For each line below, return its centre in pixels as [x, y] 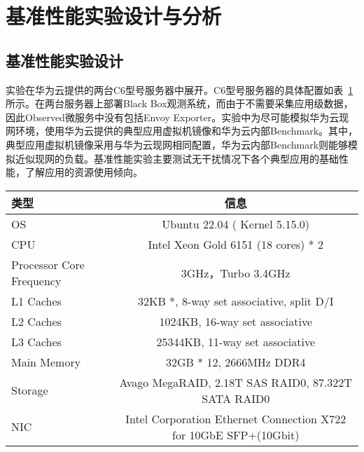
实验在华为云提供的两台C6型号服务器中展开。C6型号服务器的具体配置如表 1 [180, 89]
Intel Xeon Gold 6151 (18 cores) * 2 [236, 244]
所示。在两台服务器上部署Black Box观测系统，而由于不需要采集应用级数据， [180, 103]
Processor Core [48, 264]
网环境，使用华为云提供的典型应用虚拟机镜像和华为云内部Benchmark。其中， [182, 131]
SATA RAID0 [236, 398]
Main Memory [46, 362]
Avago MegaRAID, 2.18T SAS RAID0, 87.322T [236, 382]
